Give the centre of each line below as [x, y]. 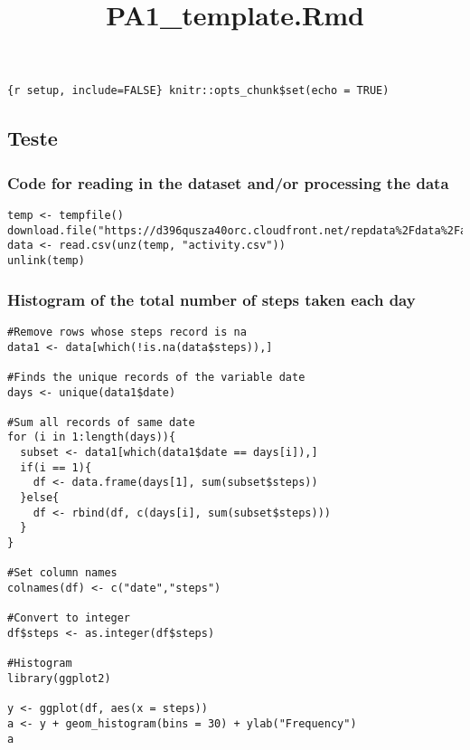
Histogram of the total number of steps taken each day [211, 299]
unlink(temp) [46, 261]
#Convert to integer [69, 618]
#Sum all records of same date [101, 422]
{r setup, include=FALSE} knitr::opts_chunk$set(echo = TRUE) [198, 91]
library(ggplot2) [59, 678]
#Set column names [62, 573]
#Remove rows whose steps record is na [127, 332]
